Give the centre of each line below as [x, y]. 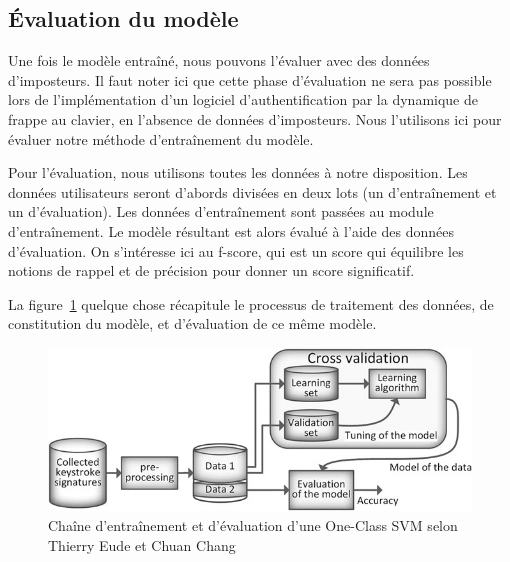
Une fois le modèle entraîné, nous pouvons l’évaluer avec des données [219, 60]
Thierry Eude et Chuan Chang [142, 544]
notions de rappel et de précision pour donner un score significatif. [211, 270]
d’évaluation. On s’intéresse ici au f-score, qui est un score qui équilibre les [236, 250]
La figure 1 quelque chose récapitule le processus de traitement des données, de [251, 303]
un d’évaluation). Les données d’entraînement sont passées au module [221, 211]
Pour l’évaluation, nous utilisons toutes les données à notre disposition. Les [238, 172]
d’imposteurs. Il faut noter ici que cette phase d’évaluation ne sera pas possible [250, 79]
